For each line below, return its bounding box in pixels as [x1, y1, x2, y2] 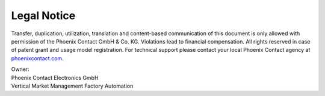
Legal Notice [11, 9, 76, 22]
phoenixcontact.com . [11, 54, 64, 62]
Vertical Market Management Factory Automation [11, 82, 134, 89]
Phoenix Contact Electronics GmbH [11, 74, 99, 81]
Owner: [11, 66, 29, 73]
